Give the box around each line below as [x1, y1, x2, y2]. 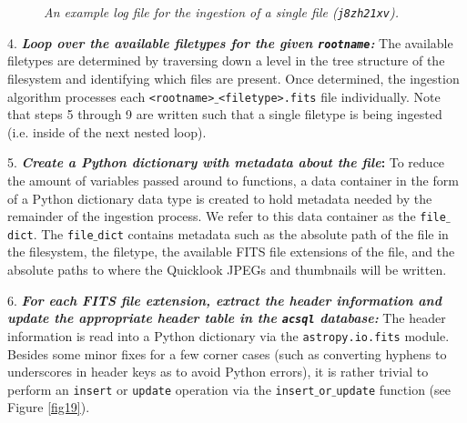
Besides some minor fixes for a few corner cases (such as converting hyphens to [7, 344, 447, 363]
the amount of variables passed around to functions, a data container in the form [7, 170, 459, 189]
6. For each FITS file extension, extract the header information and [7, 290, 442, 309]
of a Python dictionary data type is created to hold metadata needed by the [7, 188, 432, 207]
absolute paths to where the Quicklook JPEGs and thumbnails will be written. [7, 260, 447, 279]
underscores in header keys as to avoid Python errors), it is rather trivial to [7, 362, 429, 381]
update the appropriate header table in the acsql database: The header [7, 308, 446, 327]
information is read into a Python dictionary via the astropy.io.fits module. [7, 326, 450, 345]
